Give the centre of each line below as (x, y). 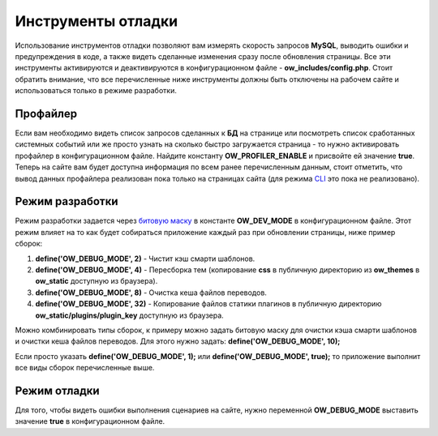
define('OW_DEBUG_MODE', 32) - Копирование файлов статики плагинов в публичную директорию (208, 304)
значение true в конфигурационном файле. (90, 421)
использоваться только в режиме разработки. (96, 91)
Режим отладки (58, 390)
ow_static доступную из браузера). (97, 281)
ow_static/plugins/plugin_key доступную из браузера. (130, 315)
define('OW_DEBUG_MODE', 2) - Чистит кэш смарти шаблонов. (145, 259)
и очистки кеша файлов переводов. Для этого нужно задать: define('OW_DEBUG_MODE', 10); (178, 341)
